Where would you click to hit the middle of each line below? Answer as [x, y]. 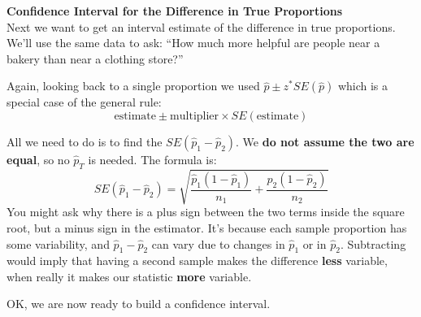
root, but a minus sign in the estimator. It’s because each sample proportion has [207, 227]
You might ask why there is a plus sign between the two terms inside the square [206, 212]
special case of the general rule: [84, 102]
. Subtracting [373, 243]
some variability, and [58, 243]
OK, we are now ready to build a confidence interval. [139, 304]
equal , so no [38, 159]
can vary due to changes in [218, 243]
